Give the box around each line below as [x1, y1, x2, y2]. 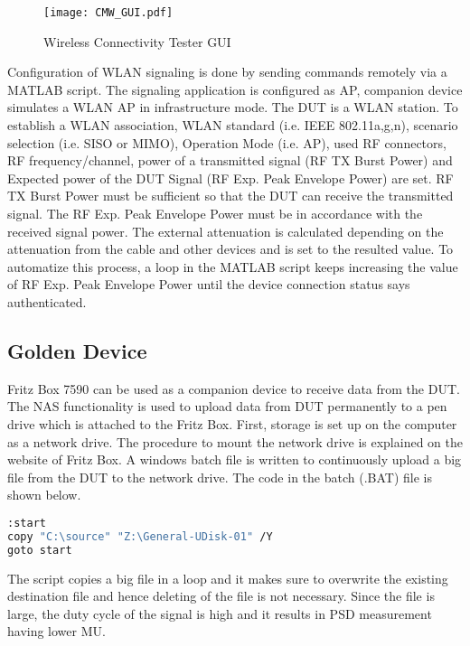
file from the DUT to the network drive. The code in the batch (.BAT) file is [7, 467, 432, 486]
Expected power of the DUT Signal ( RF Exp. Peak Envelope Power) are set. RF [7, 168, 454, 187]
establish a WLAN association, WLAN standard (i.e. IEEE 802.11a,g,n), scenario [7, 116, 458, 135]
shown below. [7, 485, 81, 504]
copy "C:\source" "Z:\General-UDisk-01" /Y [7, 529, 273, 543]
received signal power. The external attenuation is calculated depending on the [7, 221, 444, 240]
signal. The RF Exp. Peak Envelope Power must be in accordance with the [7, 204, 423, 222]
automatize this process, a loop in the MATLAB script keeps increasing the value [7, 257, 458, 276]
